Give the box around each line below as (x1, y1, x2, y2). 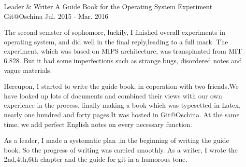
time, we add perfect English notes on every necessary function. (4, 119, 192, 129)
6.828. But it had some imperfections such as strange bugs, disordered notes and (4, 55, 242, 65)
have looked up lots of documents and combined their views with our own (4, 90, 222, 100)
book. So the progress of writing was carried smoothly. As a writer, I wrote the (4, 144, 238, 154)
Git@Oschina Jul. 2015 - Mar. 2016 (4, 11, 108, 21)
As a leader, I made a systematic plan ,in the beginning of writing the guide (4, 135, 229, 145)
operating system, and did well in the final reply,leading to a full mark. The (4, 36, 228, 46)
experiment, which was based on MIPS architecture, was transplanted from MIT (4, 46, 242, 56)
